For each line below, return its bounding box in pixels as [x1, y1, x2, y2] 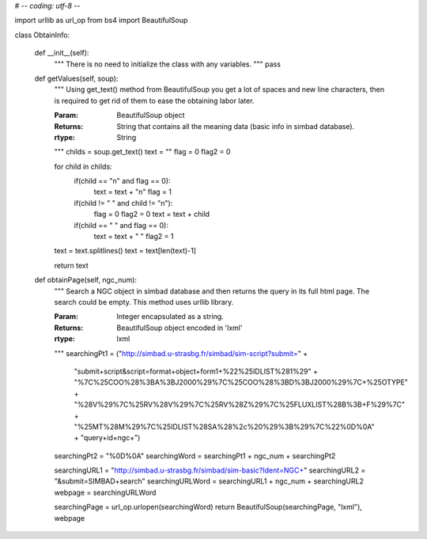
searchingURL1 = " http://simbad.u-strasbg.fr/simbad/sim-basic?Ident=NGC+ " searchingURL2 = [54, 465, 366, 475]
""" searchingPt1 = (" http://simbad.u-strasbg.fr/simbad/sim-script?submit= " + [54, 348, 308, 358]
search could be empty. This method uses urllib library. [54, 297, 234, 306]
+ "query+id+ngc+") [74, 433, 141, 442]
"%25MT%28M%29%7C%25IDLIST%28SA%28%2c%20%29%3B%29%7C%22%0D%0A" [74, 422, 375, 431]
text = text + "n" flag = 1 [93, 187, 172, 197]
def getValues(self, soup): [34, 74, 119, 83]
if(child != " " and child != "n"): [74, 198, 173, 207]
